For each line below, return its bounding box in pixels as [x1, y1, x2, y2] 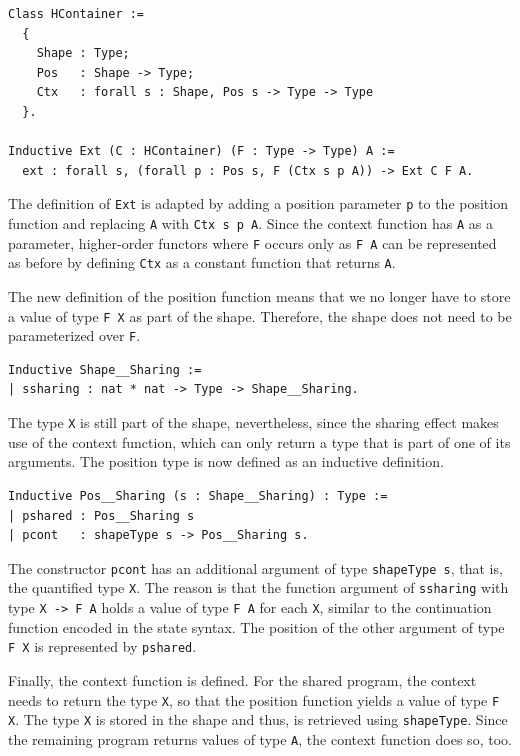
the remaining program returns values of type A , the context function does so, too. [8, 728, 512, 749]
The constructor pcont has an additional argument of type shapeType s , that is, [8, 557, 503, 578]
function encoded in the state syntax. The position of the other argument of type [8, 616, 505, 637]
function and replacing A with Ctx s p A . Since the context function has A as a [8, 213, 494, 233]
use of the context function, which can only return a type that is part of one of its [8, 431, 511, 452]
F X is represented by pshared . [8, 636, 197, 657]
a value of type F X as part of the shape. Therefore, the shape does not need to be [8, 305, 512, 326]
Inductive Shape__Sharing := [8, 362, 202, 377]
